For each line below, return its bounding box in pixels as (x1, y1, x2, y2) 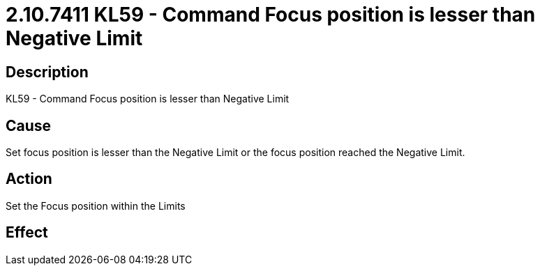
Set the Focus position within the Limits (6, 199, 186, 212)
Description (6, 63, 89, 81)
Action (6, 170, 52, 188)
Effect (6, 224, 48, 242)
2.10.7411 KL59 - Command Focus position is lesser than (6, 3, 536, 26)
